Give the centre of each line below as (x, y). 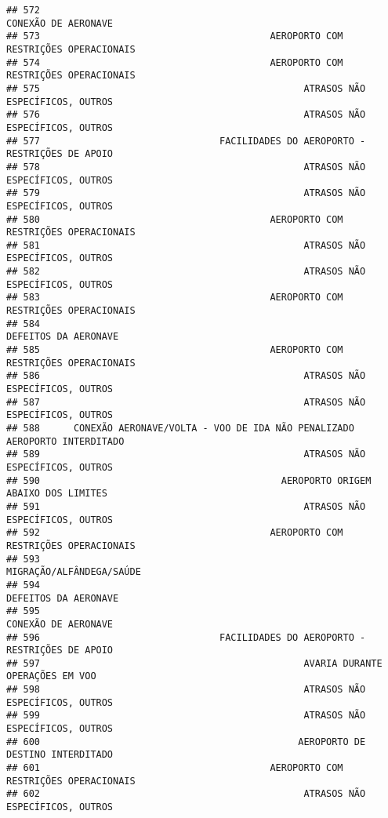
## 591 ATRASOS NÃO (186, 506)
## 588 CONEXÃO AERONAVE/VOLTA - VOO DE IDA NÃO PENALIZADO (180, 428)
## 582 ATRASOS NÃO (186, 272)
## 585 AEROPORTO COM (175, 350)
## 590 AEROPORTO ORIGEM (189, 480)
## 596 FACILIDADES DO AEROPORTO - (186, 637)
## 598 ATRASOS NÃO (186, 690)
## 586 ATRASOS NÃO (186, 376)
